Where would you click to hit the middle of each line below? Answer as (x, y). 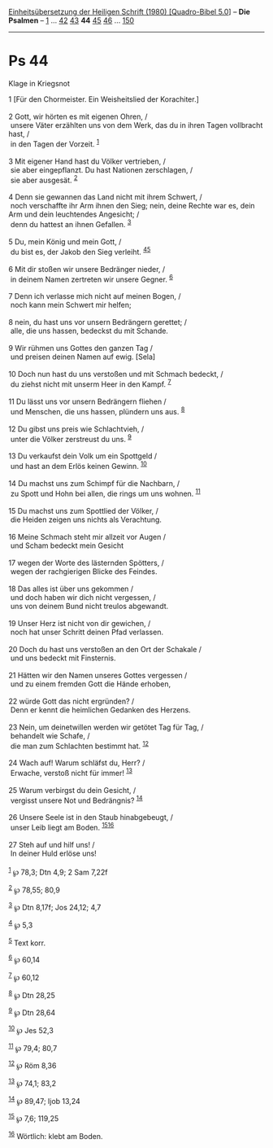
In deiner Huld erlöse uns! (54, 853)
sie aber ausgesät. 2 (44, 179)
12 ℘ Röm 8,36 (32, 1065)
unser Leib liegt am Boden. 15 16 (62, 827)
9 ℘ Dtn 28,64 (32, 1012)
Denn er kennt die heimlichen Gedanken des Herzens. (100, 710)
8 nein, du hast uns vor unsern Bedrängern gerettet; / (98, 322)
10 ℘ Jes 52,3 (31, 1030)
